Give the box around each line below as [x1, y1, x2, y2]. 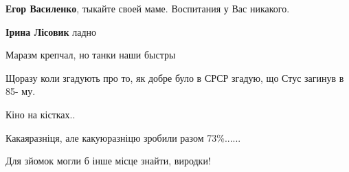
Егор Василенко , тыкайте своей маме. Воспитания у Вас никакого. [5, 1, 290, 15]
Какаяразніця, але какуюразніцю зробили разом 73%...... [5, 130, 241, 144]
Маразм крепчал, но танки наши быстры [5, 47, 176, 62]
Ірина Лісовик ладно [5, 24, 97, 39]
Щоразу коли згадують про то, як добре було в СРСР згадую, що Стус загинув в [5, 70, 344, 85]
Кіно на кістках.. [5, 107, 76, 121]
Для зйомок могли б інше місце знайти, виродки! [5, 153, 211, 168]
